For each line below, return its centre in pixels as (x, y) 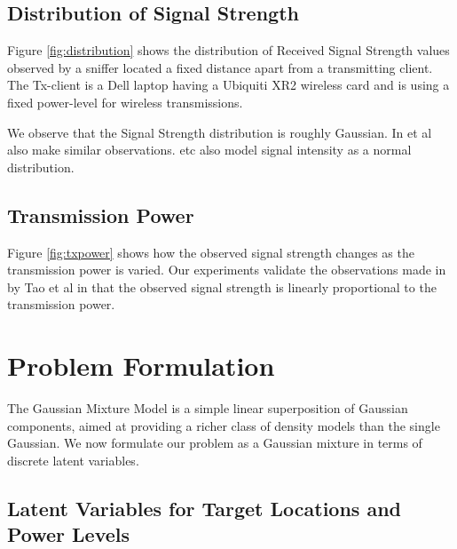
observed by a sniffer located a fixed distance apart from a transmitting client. (220, 67)
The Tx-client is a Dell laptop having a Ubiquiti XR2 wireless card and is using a (228, 85)
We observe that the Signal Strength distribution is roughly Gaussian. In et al (220, 132)
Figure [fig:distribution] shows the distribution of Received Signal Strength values (228, 50)
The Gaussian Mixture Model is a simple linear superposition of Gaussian (208, 408)
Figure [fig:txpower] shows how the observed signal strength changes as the (211, 252)
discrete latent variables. (73, 460)
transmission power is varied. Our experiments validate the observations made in (227, 270)
